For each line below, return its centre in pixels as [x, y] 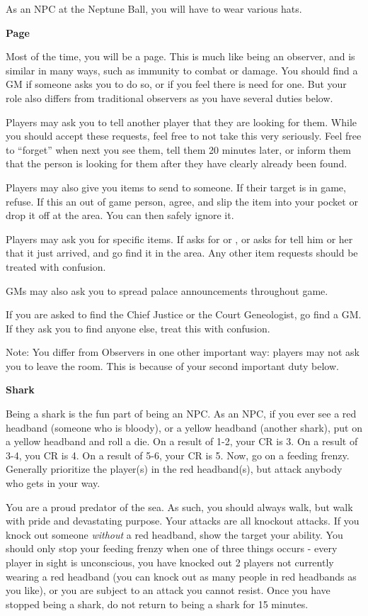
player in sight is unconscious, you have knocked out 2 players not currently [170, 562]
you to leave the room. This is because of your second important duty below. [172, 365]
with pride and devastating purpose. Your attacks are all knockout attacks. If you [183, 521]
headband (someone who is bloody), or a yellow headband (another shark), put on [184, 427]
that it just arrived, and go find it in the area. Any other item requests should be [182, 253]
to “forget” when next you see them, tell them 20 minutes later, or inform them [178, 149]
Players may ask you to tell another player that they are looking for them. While [181, 122]
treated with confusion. [56, 266]
